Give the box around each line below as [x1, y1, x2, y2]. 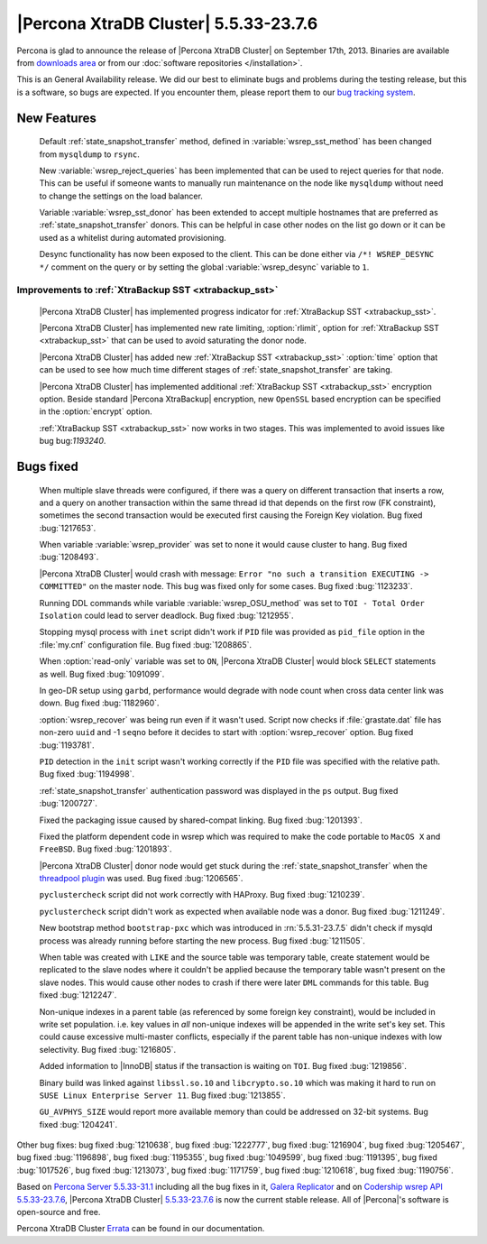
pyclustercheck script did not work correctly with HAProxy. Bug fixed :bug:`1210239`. [39, 889, 365, 900]
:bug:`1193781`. [39, 740, 95, 751]
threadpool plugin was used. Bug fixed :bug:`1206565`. [39, 873, 243, 884]
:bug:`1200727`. [39, 798, 98, 809]
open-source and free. [16, 1207, 101, 1218]
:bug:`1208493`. [39, 551, 99, 563]
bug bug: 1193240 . [39, 436, 106, 447]
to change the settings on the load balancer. [39, 190, 203, 201]
